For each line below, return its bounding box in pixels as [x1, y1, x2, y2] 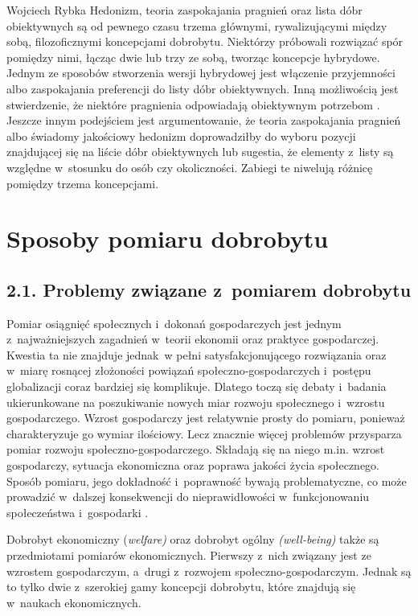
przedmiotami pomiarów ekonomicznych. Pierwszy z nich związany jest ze [6, 547, 371, 564]
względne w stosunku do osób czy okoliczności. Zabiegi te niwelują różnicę [6, 158, 373, 175]
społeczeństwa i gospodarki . [6, 503, 149, 520]
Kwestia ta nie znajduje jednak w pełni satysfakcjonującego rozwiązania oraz [6, 346, 387, 363]
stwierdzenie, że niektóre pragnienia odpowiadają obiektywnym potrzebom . [6, 96, 380, 113]
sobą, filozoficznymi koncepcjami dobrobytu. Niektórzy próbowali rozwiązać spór [6, 33, 404, 50]
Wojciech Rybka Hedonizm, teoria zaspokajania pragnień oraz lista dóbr [6, 2, 363, 18]
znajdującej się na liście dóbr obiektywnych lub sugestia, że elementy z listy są [6, 143, 394, 160]
